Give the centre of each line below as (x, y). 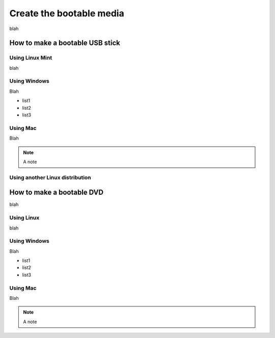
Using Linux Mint (31, 58)
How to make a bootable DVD (57, 192)
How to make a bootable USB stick (65, 43)
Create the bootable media (67, 13)
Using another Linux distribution (50, 177)
